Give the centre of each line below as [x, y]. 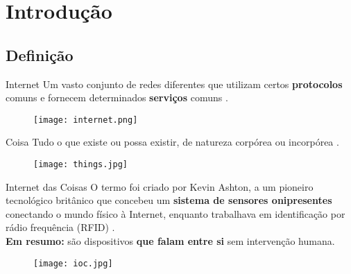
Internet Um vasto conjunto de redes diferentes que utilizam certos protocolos [174, 84]
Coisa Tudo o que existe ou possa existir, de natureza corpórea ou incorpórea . [172, 142]
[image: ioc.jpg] [73, 263]
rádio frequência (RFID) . [60, 227]
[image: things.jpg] [81, 165]
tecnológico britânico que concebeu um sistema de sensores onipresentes [169, 200]
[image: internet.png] [86, 120]
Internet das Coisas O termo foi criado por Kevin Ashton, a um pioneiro [160, 186]
